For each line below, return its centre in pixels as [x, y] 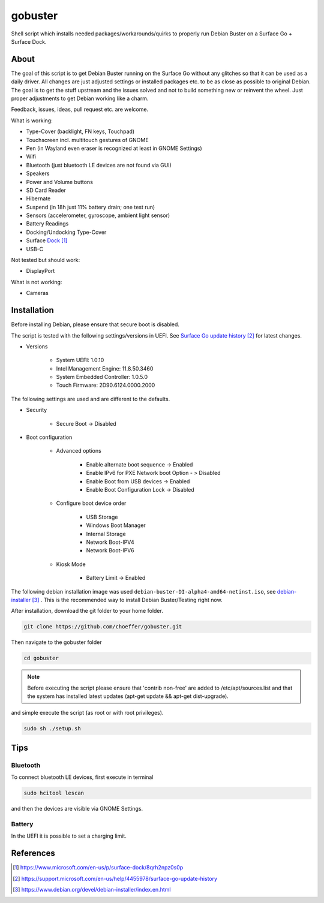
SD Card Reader [46, 190]
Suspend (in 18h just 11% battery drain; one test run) [91, 207]
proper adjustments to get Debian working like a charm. [80, 98]
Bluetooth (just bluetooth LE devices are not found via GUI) [99, 165]
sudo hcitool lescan [54, 793]
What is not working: [37, 282]
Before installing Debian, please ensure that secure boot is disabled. [95, 324]
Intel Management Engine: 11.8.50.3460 [105, 368]
